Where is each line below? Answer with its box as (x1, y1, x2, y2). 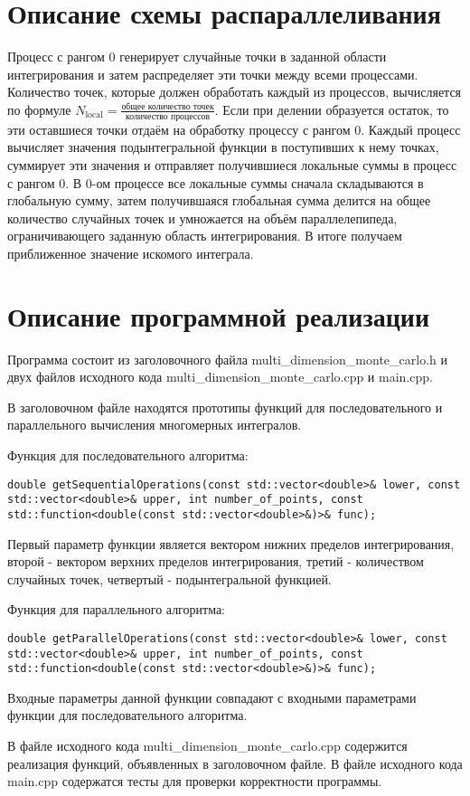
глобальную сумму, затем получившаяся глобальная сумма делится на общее (7, 191, 431, 210)
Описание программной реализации (7, 297, 430, 334)
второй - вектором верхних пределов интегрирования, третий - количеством (7, 552, 424, 571)
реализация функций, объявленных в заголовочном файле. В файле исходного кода (7, 753, 463, 772)
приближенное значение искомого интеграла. (7, 243, 254, 262)
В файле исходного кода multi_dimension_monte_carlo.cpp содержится (7, 736, 408, 755)
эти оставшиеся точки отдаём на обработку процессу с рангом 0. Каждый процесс (7, 119, 461, 138)
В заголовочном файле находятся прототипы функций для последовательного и (7, 397, 443, 416)
